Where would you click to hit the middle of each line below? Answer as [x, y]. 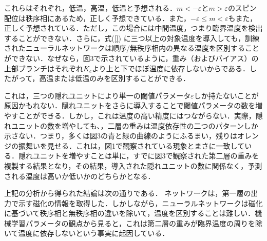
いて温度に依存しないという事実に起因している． [87, 233]
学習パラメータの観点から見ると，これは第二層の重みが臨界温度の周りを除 [137, 223]
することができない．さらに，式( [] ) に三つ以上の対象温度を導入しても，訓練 [132, 38]
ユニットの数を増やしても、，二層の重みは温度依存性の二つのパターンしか [135, 125]
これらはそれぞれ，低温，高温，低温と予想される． [90, 8]
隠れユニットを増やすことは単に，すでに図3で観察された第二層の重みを [139, 156]
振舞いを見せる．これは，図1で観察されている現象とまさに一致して [131, 145]
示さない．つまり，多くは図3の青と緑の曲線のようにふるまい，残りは [121, 136]
